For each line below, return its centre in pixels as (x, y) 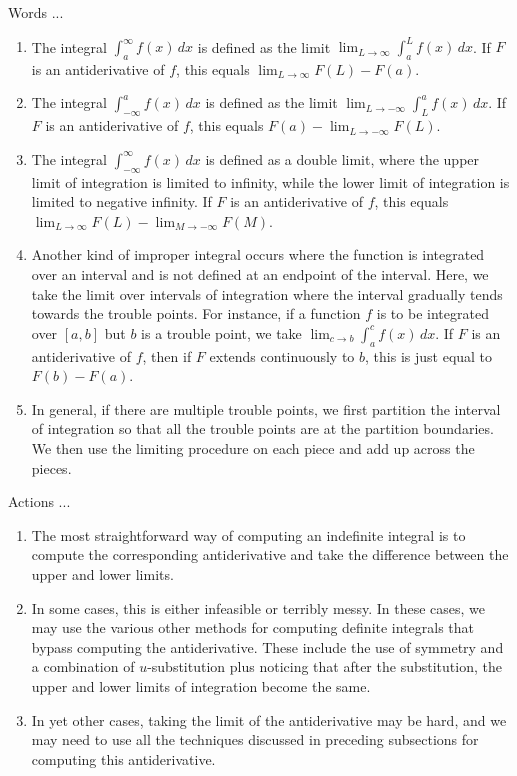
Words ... (36, 12)
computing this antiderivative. (123, 758)
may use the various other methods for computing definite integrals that (253, 627)
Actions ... (39, 501)
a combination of (83, 666)
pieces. (51, 467)
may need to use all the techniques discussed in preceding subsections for (255, 739)
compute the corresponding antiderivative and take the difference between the (270, 554)
